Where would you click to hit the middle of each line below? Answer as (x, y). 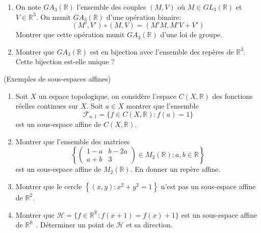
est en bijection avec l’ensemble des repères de (162, 51)
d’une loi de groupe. (191, 34)
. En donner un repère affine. (175, 169)
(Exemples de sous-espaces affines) (57, 78)
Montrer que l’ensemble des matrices (73, 141)
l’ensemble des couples (111, 7)
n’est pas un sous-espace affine (208, 186)
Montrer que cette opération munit (70, 34)
